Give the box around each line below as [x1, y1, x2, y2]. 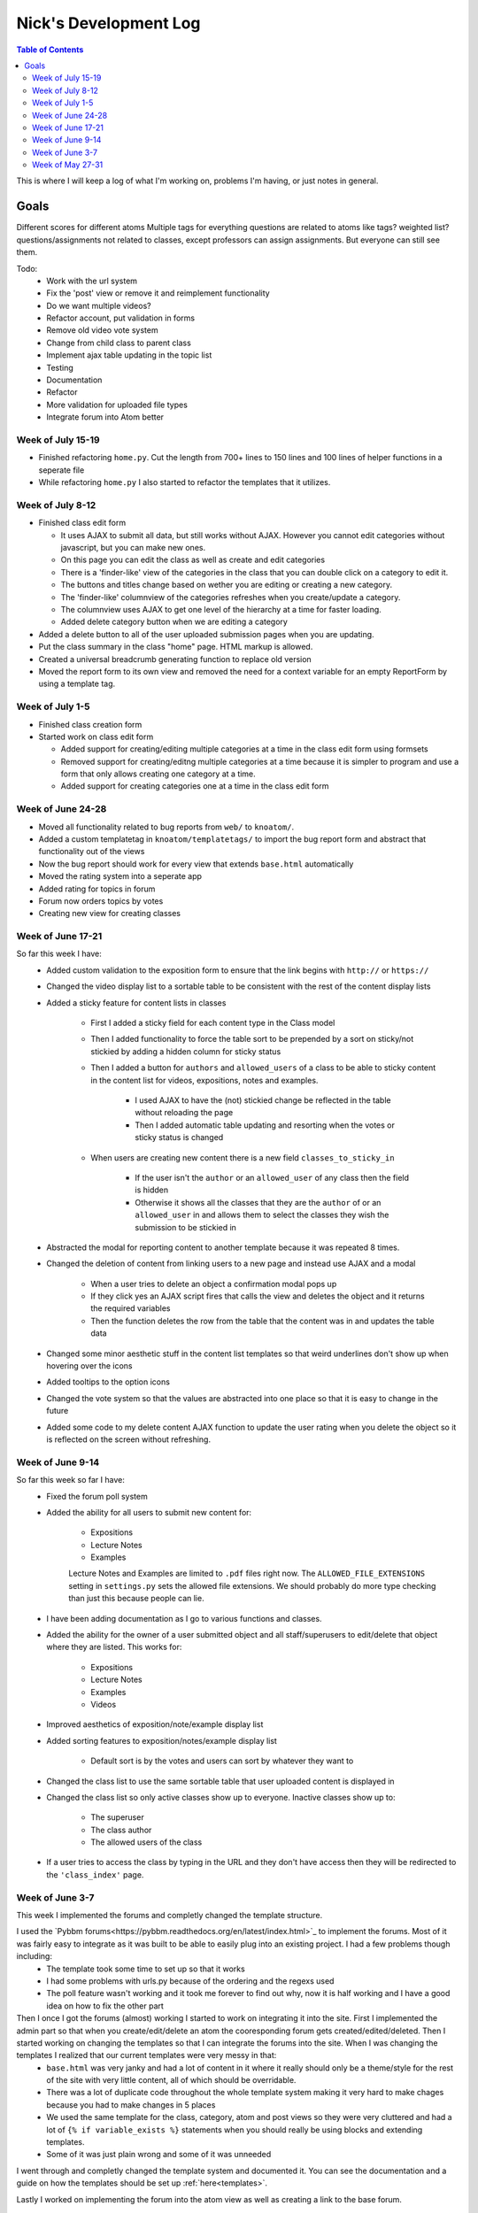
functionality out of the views [38, 846, 145, 857]
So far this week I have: [16, 948, 102, 960]
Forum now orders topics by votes [38, 895, 164, 906]
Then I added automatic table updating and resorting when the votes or [135, 1120, 396, 1130]
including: [16, 1951, 53, 1962]
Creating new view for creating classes [38, 908, 181, 919]
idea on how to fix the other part [46, 2001, 164, 2011]
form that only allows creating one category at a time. [60, 768, 256, 779]
